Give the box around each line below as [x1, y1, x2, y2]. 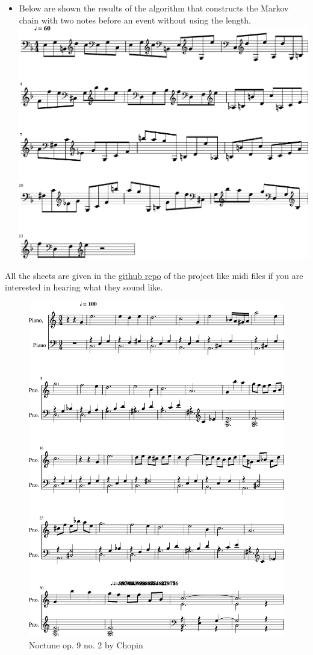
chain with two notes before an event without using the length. [19, 13, 251, 26]
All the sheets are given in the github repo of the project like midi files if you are [5, 269, 303, 281]
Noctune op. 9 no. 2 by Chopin [29, 638, 143, 651]
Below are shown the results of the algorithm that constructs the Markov [19, 2, 289, 14]
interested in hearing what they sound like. [5, 281, 163, 293]
